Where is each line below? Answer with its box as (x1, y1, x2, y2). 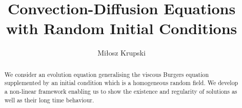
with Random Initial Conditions (6, 18, 237, 39)
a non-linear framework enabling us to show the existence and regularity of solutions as (4, 87, 237, 96)
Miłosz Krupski (97, 47, 146, 58)
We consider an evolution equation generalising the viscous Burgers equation (4, 70, 209, 78)
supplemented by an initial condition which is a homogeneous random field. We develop (4, 78, 238, 87)
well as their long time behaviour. (4, 95, 94, 104)
